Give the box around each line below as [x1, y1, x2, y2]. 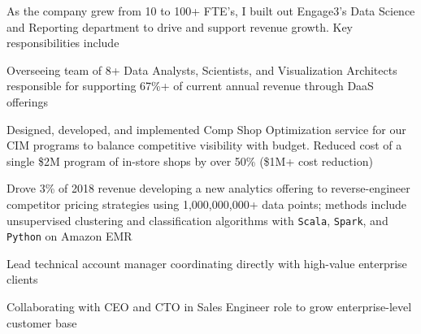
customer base [7, 314, 77, 331]
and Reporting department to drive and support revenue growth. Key [7, 18, 353, 35]
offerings [7, 93, 49, 110]
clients [7, 271, 38, 288]
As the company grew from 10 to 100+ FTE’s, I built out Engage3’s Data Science [7, 2, 415, 19]
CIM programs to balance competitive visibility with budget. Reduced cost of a [7, 137, 402, 154]
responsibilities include [7, 34, 119, 51]
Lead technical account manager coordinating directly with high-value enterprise [7, 254, 407, 271]
